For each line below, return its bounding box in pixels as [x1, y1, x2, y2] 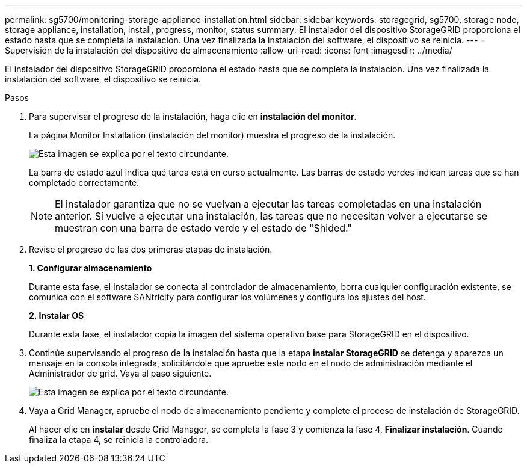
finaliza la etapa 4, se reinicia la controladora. [29, 434, 209, 445]
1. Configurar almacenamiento [29, 263, 152, 273]
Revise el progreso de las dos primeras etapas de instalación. [29, 244, 273, 254]
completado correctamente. [29, 177, 140, 188]
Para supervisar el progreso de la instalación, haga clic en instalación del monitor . [29, 111, 357, 122]
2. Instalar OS [29, 310, 84, 321]
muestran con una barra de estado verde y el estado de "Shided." [55, 222, 352, 234]
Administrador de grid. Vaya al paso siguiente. [29, 368, 212, 378]
